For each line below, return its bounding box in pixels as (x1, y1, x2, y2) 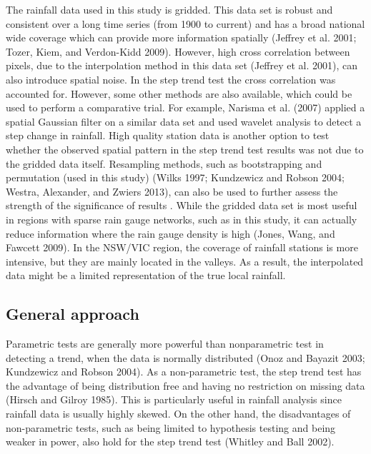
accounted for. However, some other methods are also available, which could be (6, 86, 352, 101)
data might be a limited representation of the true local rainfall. (6, 268, 286, 283)
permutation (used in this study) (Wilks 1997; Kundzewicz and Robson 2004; (6, 170, 345, 185)
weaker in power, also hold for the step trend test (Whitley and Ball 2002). (6, 434, 335, 449)
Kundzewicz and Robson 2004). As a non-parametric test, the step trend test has (6, 364, 362, 379)
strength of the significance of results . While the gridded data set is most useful (6, 198, 357, 213)
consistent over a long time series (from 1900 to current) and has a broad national (6, 16, 365, 31)
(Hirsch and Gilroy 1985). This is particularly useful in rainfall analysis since (6, 392, 342, 407)
